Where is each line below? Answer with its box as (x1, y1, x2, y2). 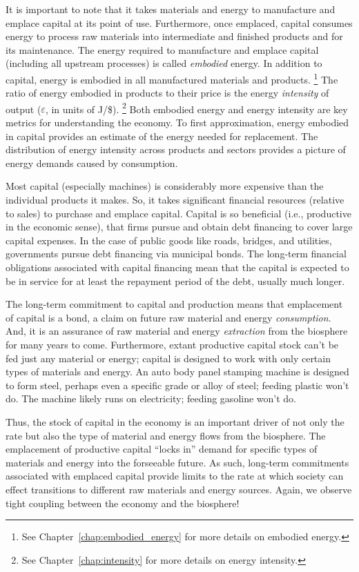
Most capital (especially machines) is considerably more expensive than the (6, 179, 324, 193)
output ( (6, 101, 41, 116)
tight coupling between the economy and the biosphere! (6, 495, 240, 510)
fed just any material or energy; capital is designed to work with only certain (6, 351, 331, 365)
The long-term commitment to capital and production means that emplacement (6, 297, 343, 311)
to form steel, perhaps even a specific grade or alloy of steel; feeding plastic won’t (6, 377, 349, 392)
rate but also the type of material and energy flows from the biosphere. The (6, 428, 326, 442)
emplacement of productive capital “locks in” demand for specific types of (6, 442, 318, 456)
